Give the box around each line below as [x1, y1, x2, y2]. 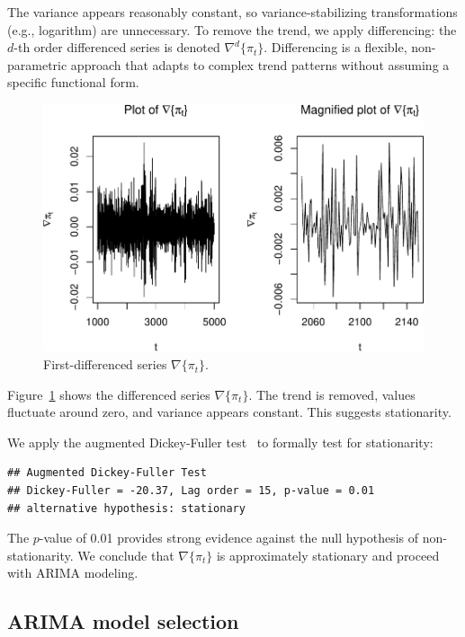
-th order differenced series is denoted [13, 38, 220, 57]
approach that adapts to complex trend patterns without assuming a [70, 55, 450, 74]
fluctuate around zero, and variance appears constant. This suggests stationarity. [7, 403, 452, 421]
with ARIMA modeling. [7, 563, 139, 582]
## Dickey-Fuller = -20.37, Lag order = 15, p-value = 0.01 [7, 484, 375, 498]
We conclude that [77, 545, 174, 564]
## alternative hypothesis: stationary [7, 501, 246, 515]
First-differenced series [43, 355, 167, 374]
